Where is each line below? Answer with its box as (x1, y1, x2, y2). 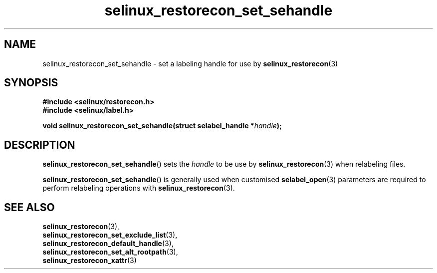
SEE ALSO (4, 201, 55, 214)
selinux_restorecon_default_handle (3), (42, 239, 174, 248)
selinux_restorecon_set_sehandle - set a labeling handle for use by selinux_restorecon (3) (42, 59, 338, 68)
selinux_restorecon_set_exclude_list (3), (42, 231, 178, 240)
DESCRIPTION (4, 138, 75, 151)
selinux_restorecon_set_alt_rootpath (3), (42, 248, 178, 257)
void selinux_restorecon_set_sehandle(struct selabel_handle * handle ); (42, 121, 282, 130)
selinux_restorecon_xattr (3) (42, 256, 137, 265)
